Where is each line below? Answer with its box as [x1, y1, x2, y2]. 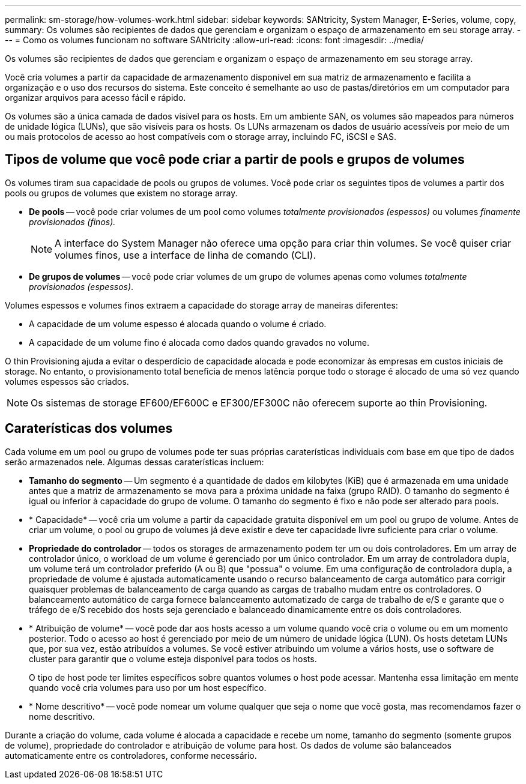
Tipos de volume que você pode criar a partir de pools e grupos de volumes [5, 152, 465, 167]
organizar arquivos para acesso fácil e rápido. [5, 92, 186, 103]
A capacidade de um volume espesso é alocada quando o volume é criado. [29, 318, 327, 329]
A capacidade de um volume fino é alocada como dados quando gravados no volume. [29, 337, 369, 348]
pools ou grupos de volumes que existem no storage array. [5, 187, 238, 198]
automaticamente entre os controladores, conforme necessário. [5, 750, 257, 761]
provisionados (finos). [29, 216, 116, 227]
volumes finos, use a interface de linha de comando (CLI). [55, 249, 316, 261]
